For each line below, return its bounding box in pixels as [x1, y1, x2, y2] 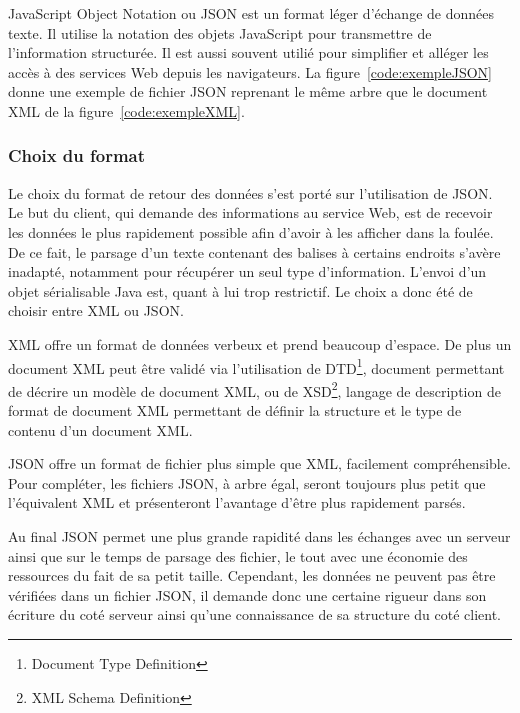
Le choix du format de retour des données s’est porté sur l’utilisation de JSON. [8, 182, 493, 203]
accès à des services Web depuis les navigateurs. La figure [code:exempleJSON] [8, 61, 493, 82]
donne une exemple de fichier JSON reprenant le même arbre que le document [8, 81, 488, 102]
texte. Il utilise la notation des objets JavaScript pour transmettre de [8, 22, 432, 43]
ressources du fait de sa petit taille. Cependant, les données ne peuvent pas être [8, 565, 496, 586]
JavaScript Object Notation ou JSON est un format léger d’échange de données [8, 3, 494, 23]
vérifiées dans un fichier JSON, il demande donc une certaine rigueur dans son [8, 584, 487, 605]
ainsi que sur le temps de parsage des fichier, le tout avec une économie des [8, 545, 468, 566]
